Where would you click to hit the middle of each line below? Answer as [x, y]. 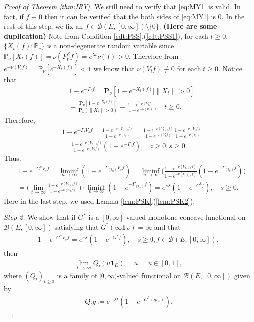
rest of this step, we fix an [44, 26]
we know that [114, 68]
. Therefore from [153, 56]
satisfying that [76, 227]
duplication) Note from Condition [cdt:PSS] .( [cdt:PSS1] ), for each [106, 35]
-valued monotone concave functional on [185, 217]
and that [167, 227]
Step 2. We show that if [40, 217]
